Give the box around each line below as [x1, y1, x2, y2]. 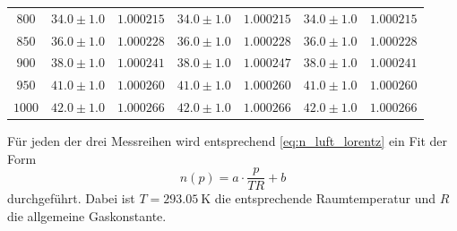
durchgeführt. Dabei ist [7, 189, 135, 208]
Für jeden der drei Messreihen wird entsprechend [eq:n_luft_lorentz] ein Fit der [7, 132, 448, 150]
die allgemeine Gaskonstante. [7, 207, 167, 226]
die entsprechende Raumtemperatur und [214, 189, 435, 208]
